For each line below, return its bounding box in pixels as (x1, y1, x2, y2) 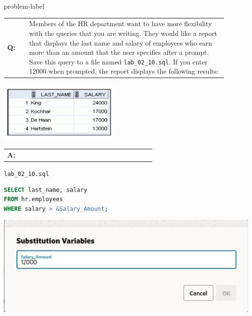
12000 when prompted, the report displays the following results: (29, 66, 219, 76)
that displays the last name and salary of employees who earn (29, 37, 212, 47)
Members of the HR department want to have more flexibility (29, 18, 212, 29)
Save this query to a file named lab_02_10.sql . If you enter (29, 56, 208, 66)
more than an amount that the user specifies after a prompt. (29, 47, 209, 57)
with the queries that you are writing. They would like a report (29, 28, 217, 38)
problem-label (4, 1, 45, 11)
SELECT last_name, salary (4, 186, 87, 193)
